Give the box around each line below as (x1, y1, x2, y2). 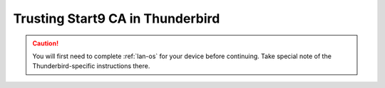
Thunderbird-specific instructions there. (32, 62, 150, 70)
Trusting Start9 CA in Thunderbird (13, 11, 220, 26)
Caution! (32, 39, 59, 48)
